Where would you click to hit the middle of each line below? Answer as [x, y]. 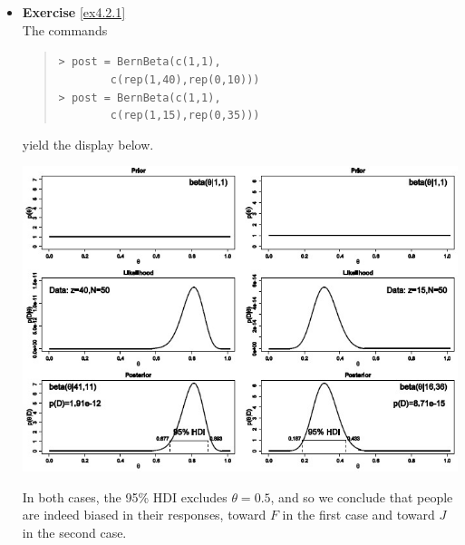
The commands [65, 29]
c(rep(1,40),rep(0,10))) [185, 79]
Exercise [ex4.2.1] [74, 12]
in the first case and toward [358, 515]
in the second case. [74, 532]
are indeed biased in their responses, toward [144, 515]
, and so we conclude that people [362, 496]
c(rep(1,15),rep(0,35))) [185, 116]
